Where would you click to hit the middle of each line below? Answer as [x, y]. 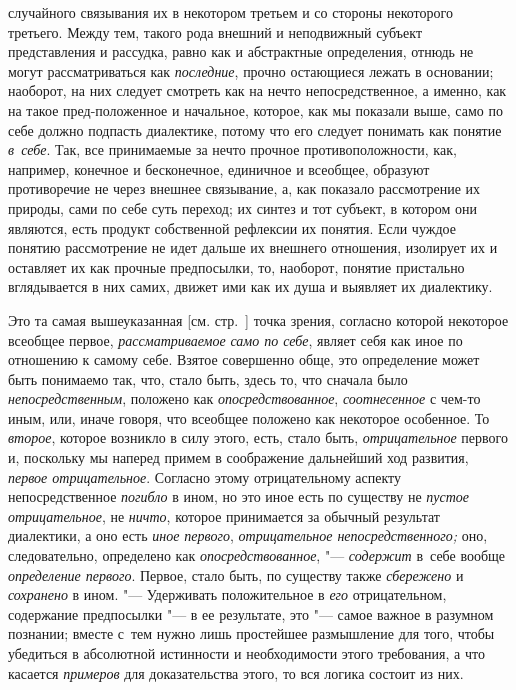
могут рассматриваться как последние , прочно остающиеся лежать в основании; [251, 70]
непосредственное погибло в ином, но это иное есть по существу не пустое [239, 496]
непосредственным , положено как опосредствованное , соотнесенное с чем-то [244, 398]
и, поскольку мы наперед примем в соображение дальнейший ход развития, [238, 457]
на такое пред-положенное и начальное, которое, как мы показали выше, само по [255, 109]
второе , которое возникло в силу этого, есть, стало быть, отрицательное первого [258, 437]
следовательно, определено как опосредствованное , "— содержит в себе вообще [257, 555]
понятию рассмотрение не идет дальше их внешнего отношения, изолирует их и [253, 247]
